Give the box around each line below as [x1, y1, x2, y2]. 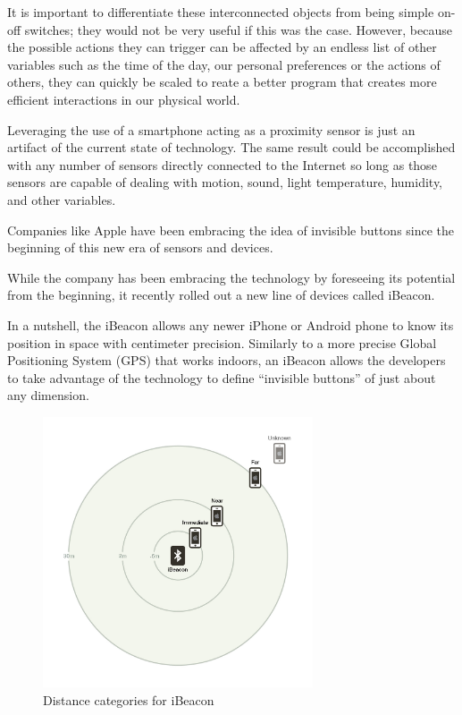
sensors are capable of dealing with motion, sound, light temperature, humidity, [7, 173, 443, 192]
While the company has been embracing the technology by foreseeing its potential [7, 268, 456, 286]
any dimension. [7, 386, 89, 404]
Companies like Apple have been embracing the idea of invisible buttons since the [7, 220, 455, 239]
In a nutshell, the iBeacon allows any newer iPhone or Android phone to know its [7, 315, 454, 334]
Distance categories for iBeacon [43, 690, 214, 709]
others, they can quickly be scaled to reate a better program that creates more [7, 72, 437, 91]
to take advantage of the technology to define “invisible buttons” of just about [7, 368, 436, 387]
